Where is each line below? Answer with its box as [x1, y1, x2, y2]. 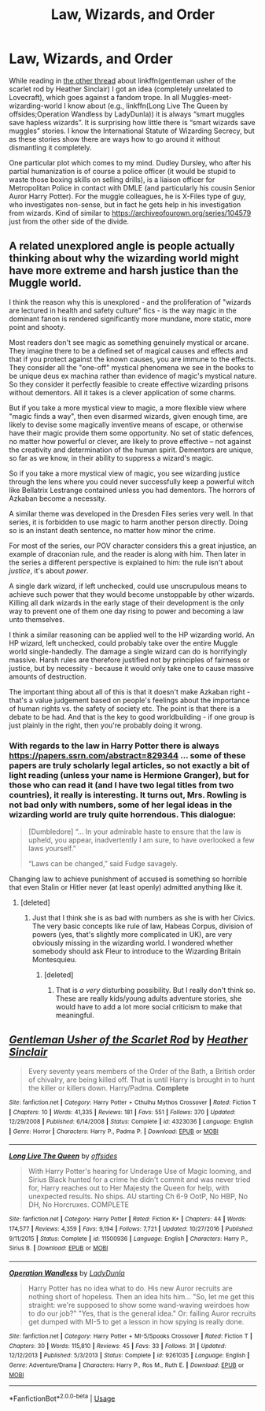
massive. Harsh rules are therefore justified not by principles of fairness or [9, 655, 250, 665]
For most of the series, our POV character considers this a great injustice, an [9, 541, 257, 550]
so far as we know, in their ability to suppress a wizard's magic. [9, 453, 215, 462]
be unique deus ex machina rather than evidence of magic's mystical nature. [9, 371, 257, 380]
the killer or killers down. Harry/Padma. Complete [28, 1083, 190, 1092]
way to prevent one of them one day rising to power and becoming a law [9, 606, 245, 616]
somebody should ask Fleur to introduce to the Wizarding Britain [31, 946, 241, 956]
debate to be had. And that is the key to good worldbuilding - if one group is [9, 712, 255, 721]
